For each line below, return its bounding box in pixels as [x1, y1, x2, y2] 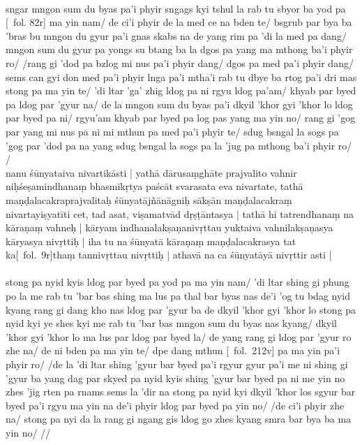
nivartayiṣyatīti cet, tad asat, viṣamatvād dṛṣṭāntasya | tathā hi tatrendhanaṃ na [6, 206, 354, 221]
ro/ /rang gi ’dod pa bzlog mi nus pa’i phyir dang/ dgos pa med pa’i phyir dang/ [6, 55, 354, 70]
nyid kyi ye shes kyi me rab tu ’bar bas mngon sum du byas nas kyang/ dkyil [6, 316, 337, 330]
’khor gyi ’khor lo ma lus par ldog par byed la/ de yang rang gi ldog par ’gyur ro [6, 329, 352, 344]
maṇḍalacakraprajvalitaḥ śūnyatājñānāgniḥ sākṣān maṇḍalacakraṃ [6, 192, 292, 207]
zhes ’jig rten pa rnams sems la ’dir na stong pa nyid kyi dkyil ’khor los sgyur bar [6, 384, 356, 399]
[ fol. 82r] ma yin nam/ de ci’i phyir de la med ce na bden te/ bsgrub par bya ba [6, 15, 352, 29]
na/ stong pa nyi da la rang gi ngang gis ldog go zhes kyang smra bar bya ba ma [6, 411, 352, 426]
